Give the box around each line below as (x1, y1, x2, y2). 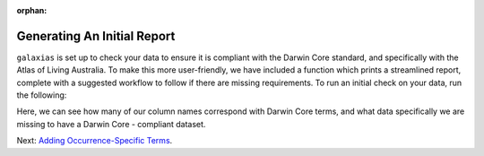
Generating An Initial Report (16, 28, 176, 44)
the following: (16, 90, 67, 100)
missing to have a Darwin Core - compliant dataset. (16, 118, 206, 129)
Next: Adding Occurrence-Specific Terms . (16, 135, 173, 146)
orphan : (16, 5, 48, 15)
